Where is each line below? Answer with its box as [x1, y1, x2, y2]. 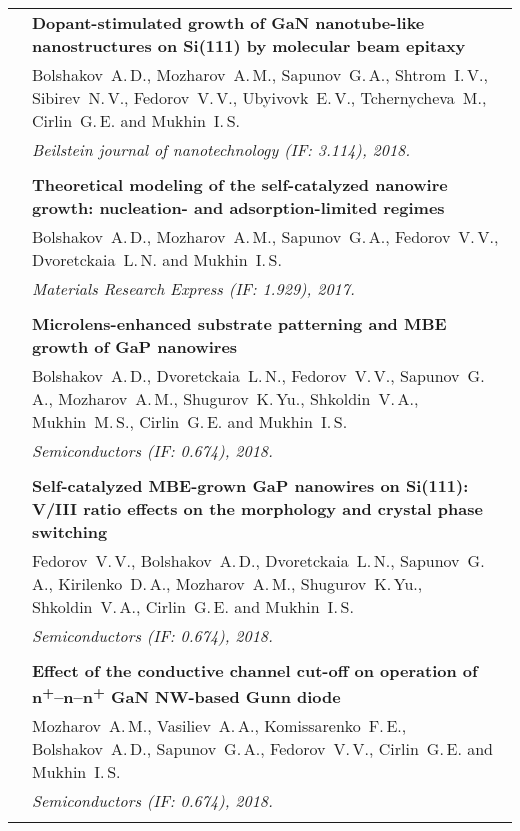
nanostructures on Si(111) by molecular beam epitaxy [32, 34, 466, 57]
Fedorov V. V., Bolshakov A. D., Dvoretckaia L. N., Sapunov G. [32, 549, 485, 572]
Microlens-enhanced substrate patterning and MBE [32, 312, 447, 335]
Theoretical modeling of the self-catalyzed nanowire [32, 173, 448, 196]
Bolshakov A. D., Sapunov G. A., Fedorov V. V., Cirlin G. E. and [32, 737, 493, 761]
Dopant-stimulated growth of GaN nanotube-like [32, 11, 425, 34]
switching [32, 520, 108, 543]
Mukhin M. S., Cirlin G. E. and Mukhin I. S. [32, 410, 348, 433]
